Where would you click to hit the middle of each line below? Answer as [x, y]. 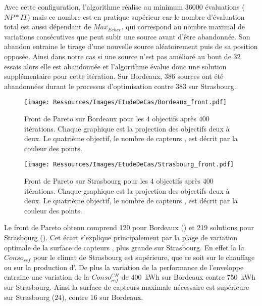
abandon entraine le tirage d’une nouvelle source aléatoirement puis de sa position [131, 46]
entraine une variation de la [47, 277]
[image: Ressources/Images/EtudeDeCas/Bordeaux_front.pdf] [125, 102]
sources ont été [200, 76]
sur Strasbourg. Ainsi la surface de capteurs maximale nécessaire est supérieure [127, 287]
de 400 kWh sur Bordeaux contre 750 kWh [188, 277]
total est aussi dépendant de [48, 27]
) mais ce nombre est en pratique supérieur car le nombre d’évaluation [136, 16]
